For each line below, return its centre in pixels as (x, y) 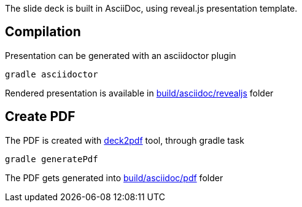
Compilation (43, 32)
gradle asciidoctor (52, 74)
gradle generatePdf (52, 159)
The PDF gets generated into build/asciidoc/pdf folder (114, 178)
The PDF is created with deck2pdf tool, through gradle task (125, 140)
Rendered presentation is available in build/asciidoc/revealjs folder (139, 93)
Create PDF (40, 117)
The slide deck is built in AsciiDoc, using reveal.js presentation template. (151, 8)
